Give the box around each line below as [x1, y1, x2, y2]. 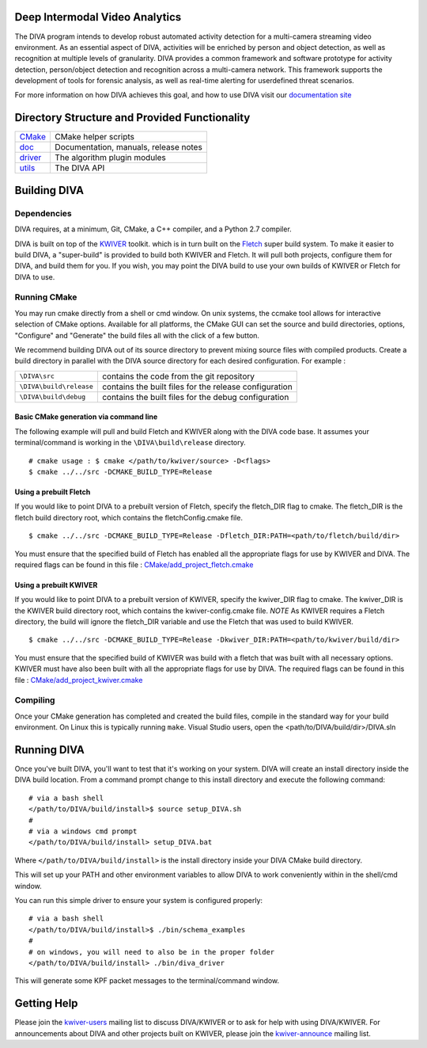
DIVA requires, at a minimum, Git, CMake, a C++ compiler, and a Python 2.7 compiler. [14, 224, 292, 234]
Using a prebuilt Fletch [14, 487, 91, 497]
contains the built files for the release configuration [101, 381, 293, 392]
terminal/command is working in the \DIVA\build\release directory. [14, 438, 246, 448]
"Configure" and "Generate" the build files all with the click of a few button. [14, 330, 260, 340]
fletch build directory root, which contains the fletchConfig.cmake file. [14, 513, 243, 522]
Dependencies [14, 208, 73, 219]
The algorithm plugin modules [55, 152, 166, 163]
